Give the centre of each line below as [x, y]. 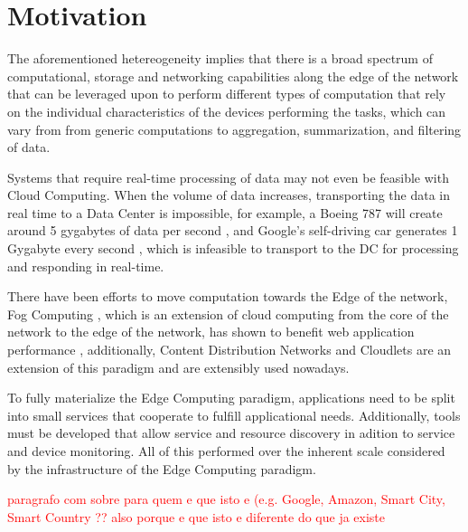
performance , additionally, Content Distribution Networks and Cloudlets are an [229, 350]
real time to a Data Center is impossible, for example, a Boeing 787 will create [225, 212]
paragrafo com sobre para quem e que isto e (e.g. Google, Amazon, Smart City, [226, 499]
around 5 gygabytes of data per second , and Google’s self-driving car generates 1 [233, 230]
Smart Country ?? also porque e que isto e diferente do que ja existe [197, 516]
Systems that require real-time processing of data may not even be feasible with [228, 177]
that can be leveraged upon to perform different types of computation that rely [227, 94]
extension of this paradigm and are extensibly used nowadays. [178, 367]
